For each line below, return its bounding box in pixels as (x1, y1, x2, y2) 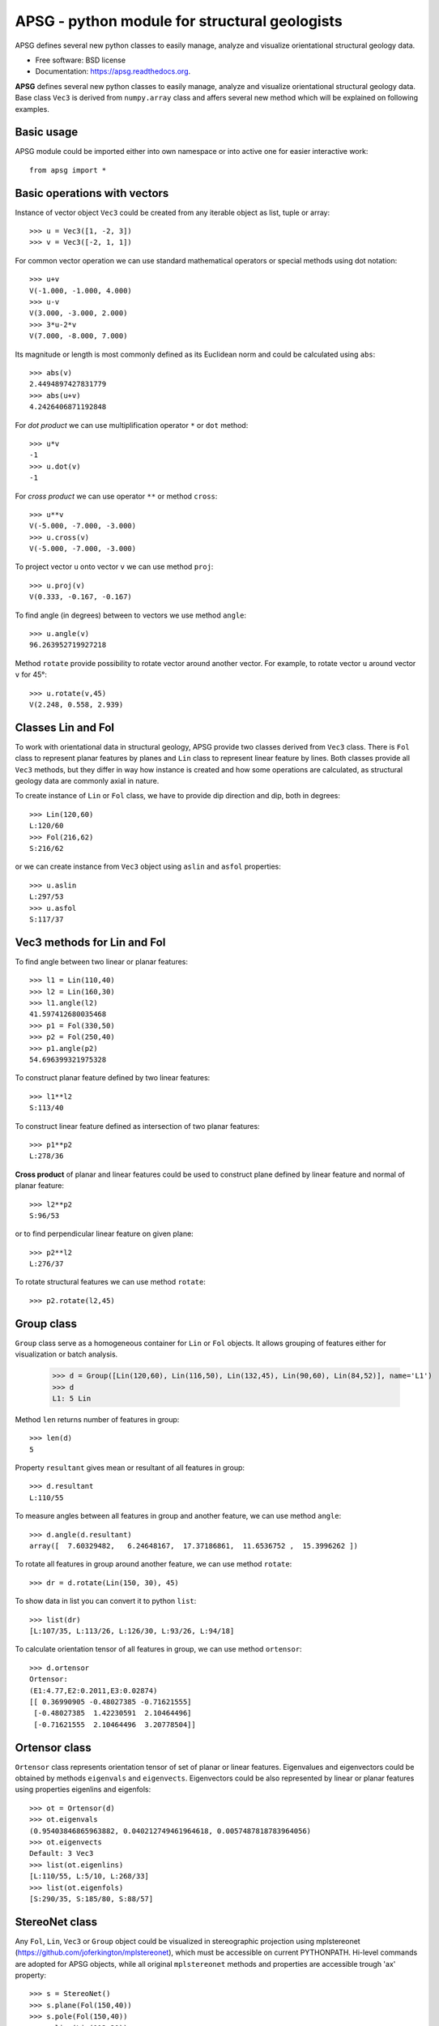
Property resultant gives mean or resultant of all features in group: (15, 1463, 245, 1472)
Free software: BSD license (35, 55, 126, 65)
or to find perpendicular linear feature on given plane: (15, 1229, 194, 1239)
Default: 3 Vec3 (29, 1849, 94, 1858)
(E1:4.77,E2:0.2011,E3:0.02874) (29, 1686, 158, 1695)
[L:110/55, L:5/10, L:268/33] (29, 1872, 150, 1881)
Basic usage (15, 126, 79, 139)
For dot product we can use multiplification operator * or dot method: (15, 420, 249, 430)
